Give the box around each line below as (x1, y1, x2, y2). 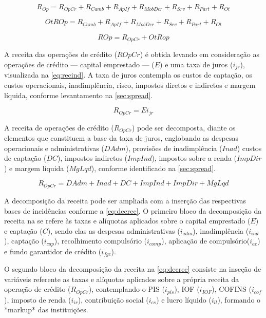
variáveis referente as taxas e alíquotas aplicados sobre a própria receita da (4, 273, 239, 284)
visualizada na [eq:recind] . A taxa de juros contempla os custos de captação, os (4, 69, 252, 80)
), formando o (217, 294, 261, 305)
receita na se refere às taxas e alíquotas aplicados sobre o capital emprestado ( (4, 215, 251, 226)
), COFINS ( (212, 284, 252, 294)
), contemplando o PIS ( (88, 284, 165, 294)
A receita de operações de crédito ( (4, 122, 114, 133)
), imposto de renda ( (4, 294, 71, 305)
